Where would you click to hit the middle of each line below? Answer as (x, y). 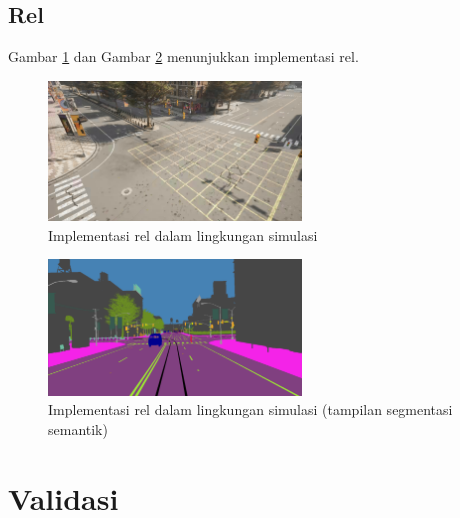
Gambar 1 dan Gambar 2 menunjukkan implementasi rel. (183, 56)
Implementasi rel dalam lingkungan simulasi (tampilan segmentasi (250, 409)
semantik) (78, 428)
